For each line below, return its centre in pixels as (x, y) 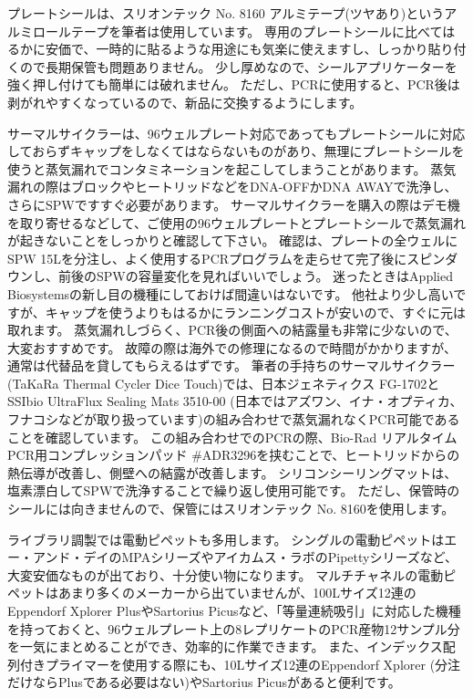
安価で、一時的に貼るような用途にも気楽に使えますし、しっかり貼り (249, 49)
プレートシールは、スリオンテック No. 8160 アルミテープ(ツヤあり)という (226, 13)
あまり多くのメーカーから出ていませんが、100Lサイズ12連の (237, 593)
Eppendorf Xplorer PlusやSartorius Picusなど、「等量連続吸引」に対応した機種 (234, 610)
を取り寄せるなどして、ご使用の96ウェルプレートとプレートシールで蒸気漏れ (236, 222)
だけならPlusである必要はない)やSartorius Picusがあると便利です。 (204, 682)
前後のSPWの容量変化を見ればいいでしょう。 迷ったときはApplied (255, 276)
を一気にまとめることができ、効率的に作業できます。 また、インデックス (225, 646)
